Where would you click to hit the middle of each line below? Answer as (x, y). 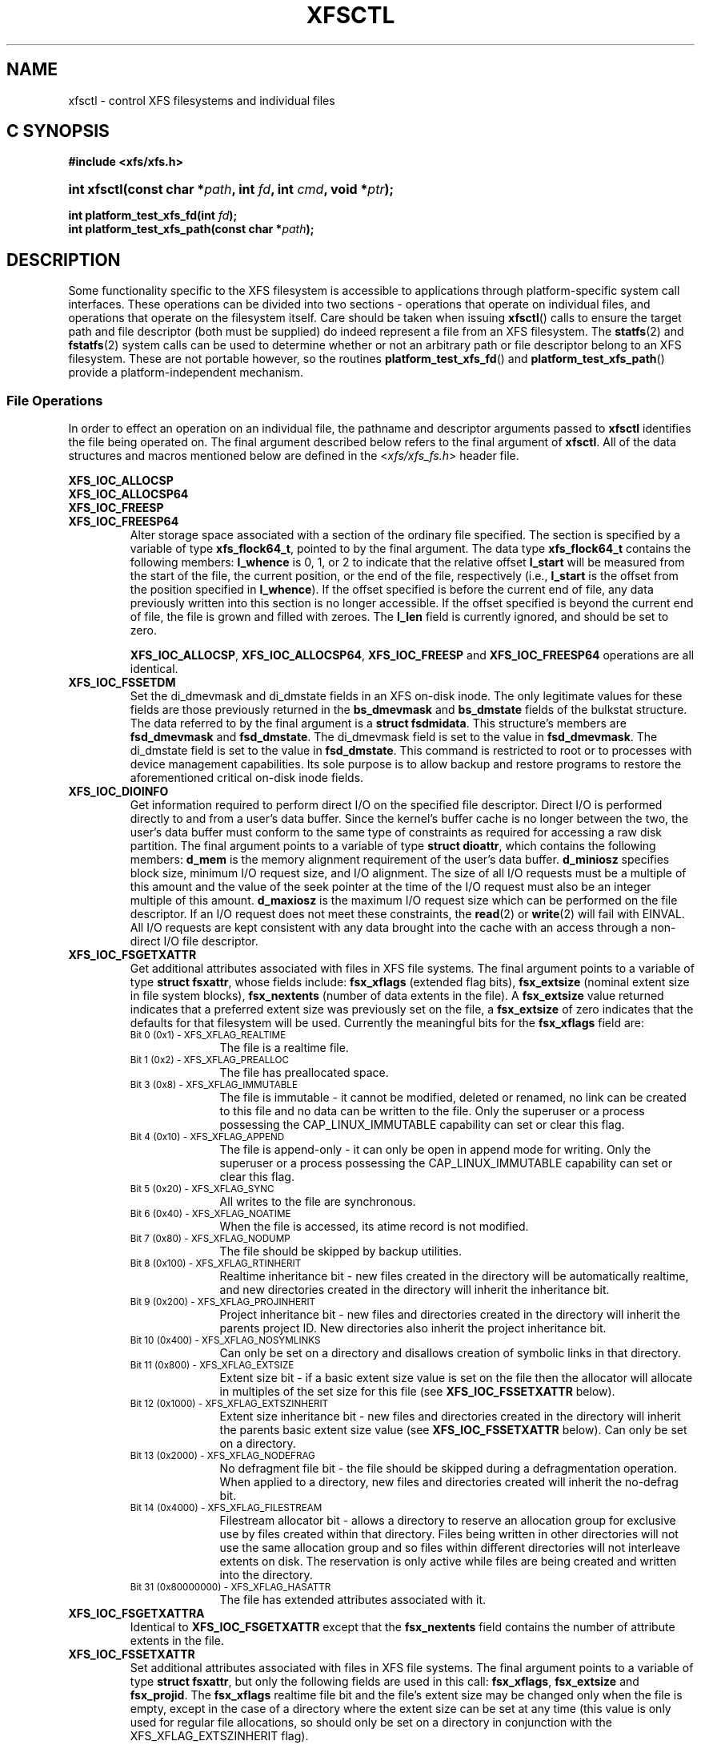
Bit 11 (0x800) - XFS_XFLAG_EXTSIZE (212, 1366)
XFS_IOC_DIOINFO (118, 792)
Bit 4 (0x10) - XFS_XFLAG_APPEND (207, 1137)
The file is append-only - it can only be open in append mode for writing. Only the (435, 1150)
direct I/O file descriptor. (194, 941)
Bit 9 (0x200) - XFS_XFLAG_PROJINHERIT (223, 1302)
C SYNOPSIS (58, 131)
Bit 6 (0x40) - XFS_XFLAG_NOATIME (210, 1214)
